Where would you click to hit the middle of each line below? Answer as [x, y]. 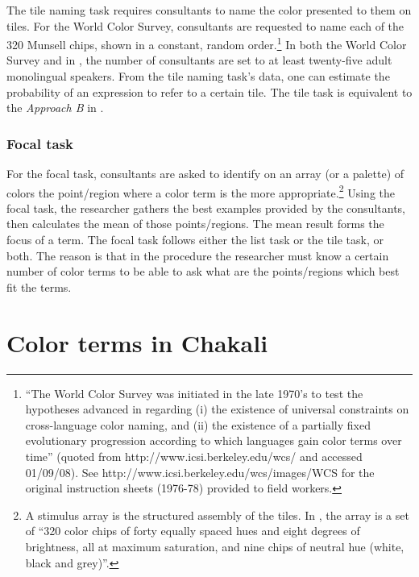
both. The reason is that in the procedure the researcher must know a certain [198, 255]
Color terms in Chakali [137, 342]
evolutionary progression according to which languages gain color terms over [214, 440]
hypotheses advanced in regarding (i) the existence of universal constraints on [217, 409]
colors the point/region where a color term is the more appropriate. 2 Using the [201, 191]
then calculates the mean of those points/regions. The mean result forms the [195, 224]
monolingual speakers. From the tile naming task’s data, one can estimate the [198, 76]
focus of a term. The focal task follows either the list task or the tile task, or [195, 240]
